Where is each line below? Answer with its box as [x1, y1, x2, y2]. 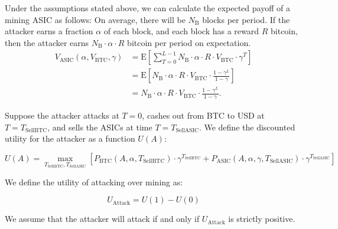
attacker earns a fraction [5, 25, 93, 37]
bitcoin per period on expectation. [127, 36, 251, 48]
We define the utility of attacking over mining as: [5, 175, 183, 188]
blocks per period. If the [202, 13, 290, 25]
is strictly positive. [228, 212, 295, 225]
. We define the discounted [199, 120, 295, 133]
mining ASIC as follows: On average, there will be [5, 13, 186, 25]
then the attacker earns [5, 36, 89, 48]
